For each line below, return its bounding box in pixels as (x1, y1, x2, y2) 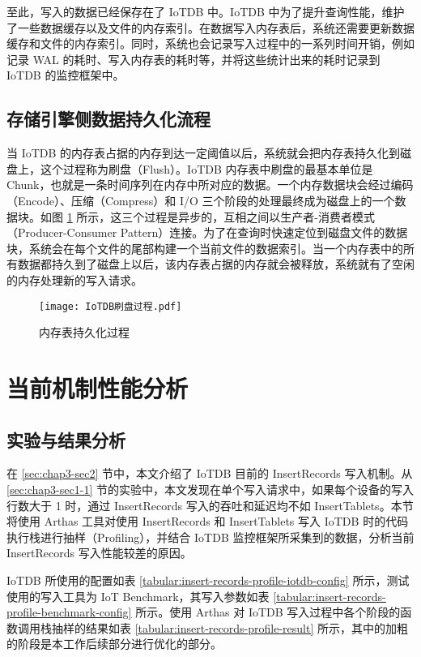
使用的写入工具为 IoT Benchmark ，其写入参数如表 (6, 587, 270, 604)
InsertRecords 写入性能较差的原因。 (6, 544, 192, 561)
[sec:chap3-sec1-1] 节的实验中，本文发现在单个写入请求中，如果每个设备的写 (6, 480, 402, 497)
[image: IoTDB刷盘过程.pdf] (39, 300, 182, 312)
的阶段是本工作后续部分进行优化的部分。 (6, 635, 222, 652)
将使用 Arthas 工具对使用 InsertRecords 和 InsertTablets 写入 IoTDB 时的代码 (6, 513, 409, 530)
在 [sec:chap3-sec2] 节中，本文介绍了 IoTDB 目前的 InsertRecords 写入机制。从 (6, 465, 413, 482)
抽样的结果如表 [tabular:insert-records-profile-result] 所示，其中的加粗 (51, 619, 408, 636)
